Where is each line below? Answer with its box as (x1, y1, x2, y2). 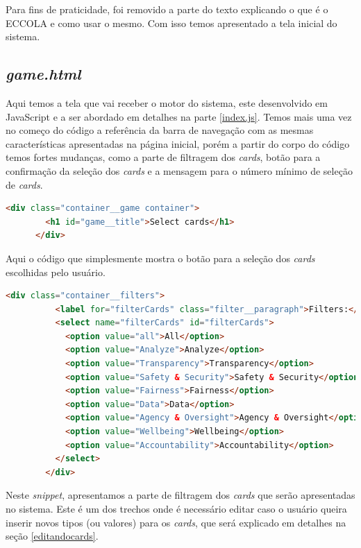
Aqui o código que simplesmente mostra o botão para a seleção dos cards (6, 250, 315, 265)
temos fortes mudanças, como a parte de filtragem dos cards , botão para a (6, 150, 321, 164)
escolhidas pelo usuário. (6, 264, 106, 279)
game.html (6, 63, 81, 85)
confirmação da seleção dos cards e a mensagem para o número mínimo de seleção (6, 163, 353, 178)
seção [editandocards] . (6, 529, 99, 543)
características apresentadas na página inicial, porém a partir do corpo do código (6, 136, 350, 151)
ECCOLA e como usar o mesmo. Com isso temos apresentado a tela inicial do (6, 15, 337, 30)
